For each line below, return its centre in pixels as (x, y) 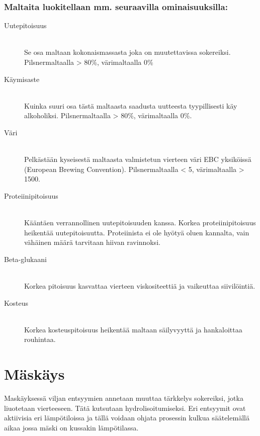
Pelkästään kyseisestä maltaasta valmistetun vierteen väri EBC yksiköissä (138, 159)
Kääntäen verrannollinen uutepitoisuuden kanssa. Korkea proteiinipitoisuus (140, 223)
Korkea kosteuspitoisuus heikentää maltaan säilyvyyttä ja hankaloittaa (133, 329)
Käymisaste (22, 79)
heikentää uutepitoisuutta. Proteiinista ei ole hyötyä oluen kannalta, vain (137, 232)
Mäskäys (34, 374)
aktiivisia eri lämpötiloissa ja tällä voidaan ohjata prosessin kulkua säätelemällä (127, 418)
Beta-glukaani (25, 259)
